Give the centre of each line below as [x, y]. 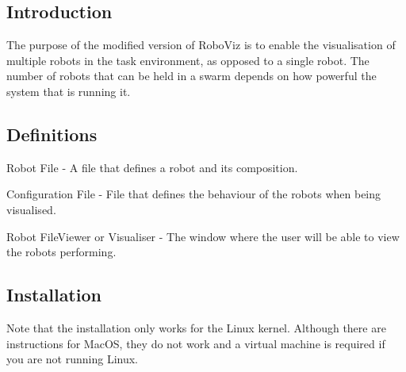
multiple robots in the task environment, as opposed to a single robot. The [188, 60]
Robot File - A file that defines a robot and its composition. [152, 167]
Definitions [52, 134]
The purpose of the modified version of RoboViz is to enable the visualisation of [201, 45]
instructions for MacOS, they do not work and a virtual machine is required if [196, 343]
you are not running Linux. [72, 359]
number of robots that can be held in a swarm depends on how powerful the [192, 76]
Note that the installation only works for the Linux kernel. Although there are [196, 327]
